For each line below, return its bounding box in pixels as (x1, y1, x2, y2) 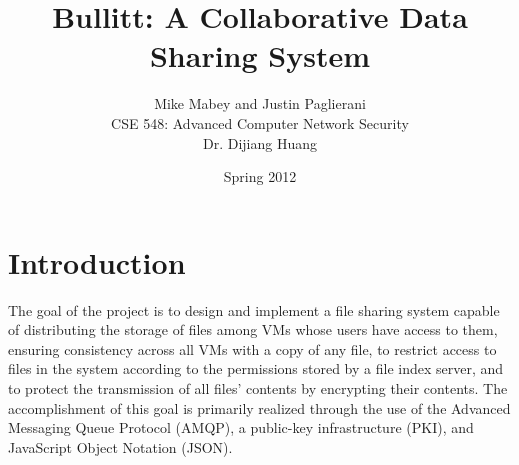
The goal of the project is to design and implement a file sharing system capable (8, 299, 500, 320)
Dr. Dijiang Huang (202, 132, 317, 153)
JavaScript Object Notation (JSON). (8, 436, 233, 457)
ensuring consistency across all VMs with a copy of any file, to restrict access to (8, 338, 497, 359)
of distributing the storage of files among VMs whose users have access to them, (8, 319, 498, 340)
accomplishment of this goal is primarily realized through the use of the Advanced (8, 397, 511, 418)
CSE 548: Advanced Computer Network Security (111, 112, 409, 133)
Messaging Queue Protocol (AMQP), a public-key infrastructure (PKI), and (8, 417, 474, 438)
